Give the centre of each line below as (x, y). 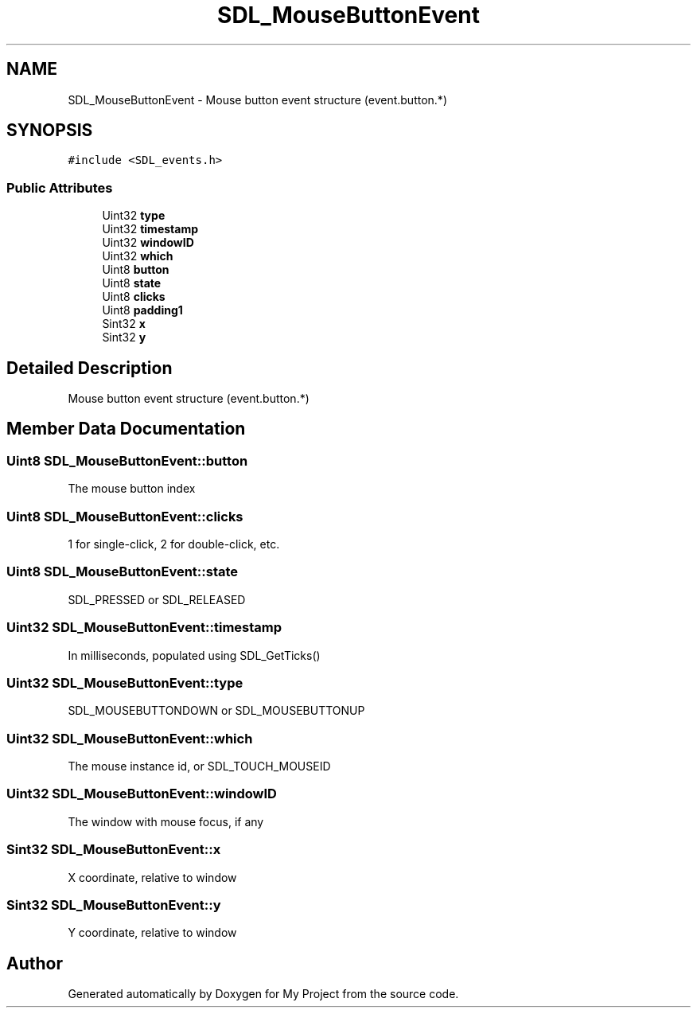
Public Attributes (60, 187)
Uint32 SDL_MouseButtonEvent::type (125, 682)
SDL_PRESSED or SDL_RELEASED (157, 599)
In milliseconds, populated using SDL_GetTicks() (194, 655)
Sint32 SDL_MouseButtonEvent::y (114, 905)
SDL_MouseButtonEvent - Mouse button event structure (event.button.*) (257, 99)
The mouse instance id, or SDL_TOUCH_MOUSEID (199, 766)
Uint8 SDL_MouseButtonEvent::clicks (125, 516)
